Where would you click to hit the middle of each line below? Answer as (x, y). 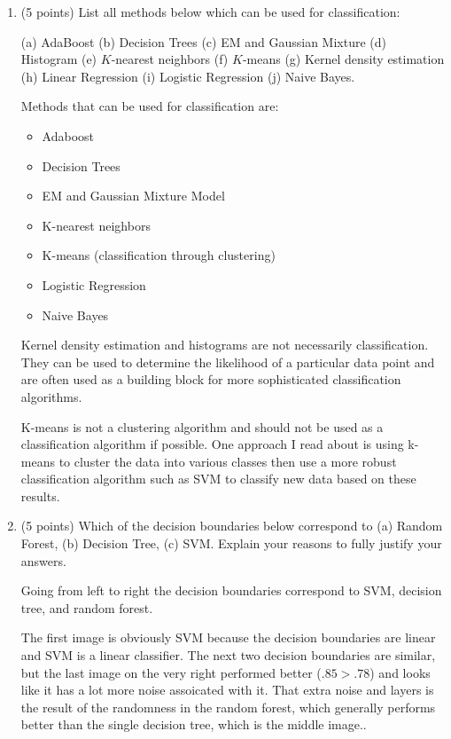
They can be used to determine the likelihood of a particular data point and (228, 362)
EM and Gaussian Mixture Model (133, 196)
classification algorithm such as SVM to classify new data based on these (218, 479)
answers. (43, 560)
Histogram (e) (59, 59)
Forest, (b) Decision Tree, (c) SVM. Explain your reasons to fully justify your (231, 543)
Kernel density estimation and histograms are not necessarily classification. (225, 345)
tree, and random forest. (87, 607)
